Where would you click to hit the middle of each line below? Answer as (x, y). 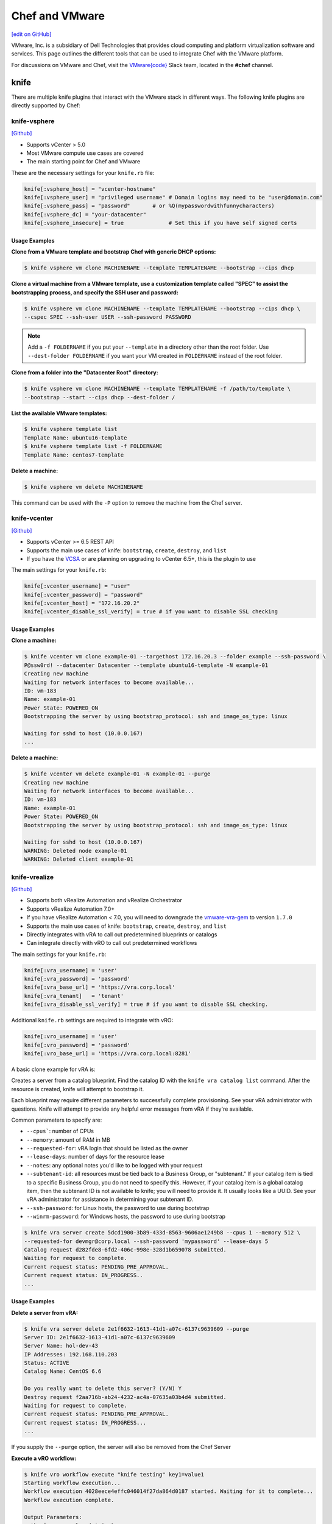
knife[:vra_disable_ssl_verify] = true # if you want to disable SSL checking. (146, 1005)
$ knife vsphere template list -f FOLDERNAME (93, 446)
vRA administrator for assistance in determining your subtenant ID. (110, 1199)
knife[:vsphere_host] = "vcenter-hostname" (90, 189)
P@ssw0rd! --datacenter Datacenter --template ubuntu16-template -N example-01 (146, 665)
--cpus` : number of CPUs (60, 1131)
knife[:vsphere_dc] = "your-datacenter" (85, 214)
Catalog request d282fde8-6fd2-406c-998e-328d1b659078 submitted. (125, 1249)
